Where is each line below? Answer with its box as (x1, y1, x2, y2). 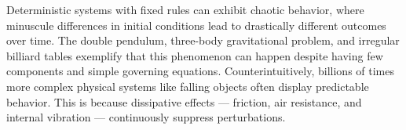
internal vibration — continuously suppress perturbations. (6, 109, 286, 125)
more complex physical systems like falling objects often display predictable (6, 78, 369, 94)
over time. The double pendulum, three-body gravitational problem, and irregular (6, 32, 400, 49)
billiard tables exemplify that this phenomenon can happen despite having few (6, 47, 383, 63)
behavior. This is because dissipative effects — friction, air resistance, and (6, 93, 362, 110)
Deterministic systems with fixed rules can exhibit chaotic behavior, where (6, 2, 364, 17)
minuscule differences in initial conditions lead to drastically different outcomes (6, 16, 386, 33)
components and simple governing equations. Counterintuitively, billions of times (6, 63, 395, 79)
